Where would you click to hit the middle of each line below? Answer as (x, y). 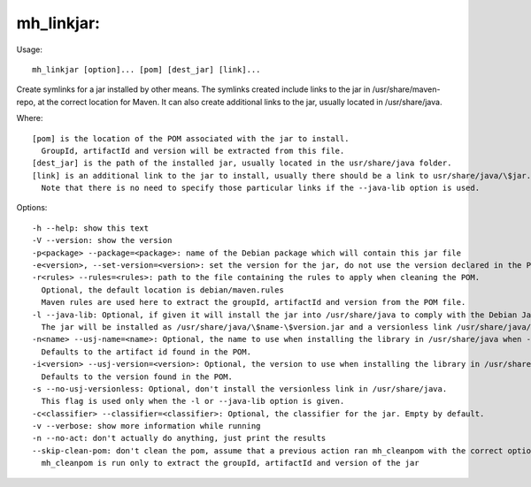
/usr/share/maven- (406, 89)
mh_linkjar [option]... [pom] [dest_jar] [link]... (146, 69)
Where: (30, 118)
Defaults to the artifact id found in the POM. (146, 352)
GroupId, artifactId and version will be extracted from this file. (193, 151)
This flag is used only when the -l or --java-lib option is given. (193, 401)
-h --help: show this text (91, 228)
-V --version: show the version (102, 240)
